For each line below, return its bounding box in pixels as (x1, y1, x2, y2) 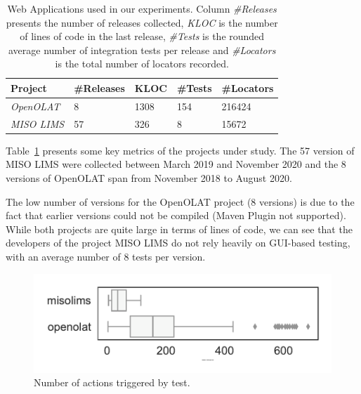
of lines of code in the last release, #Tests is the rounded (20, 29, 265, 44)
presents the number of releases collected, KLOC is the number (6, 15, 278, 29)
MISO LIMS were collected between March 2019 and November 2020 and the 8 (6, 157, 346, 171)
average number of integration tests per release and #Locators (8, 42, 276, 57)
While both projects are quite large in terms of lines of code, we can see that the (6, 221, 353, 236)
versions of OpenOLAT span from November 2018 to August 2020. (6, 170, 292, 185)
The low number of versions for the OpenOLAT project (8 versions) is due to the (6, 194, 355, 209)
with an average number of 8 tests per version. (6, 249, 206, 263)
